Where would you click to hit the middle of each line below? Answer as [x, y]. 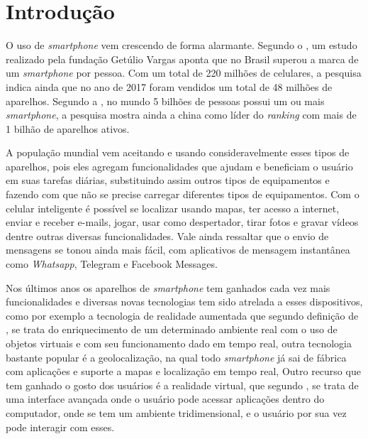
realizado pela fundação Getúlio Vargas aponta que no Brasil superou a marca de [182, 59]
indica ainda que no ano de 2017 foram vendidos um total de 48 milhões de [169, 86]
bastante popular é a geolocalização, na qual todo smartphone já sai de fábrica [176, 357]
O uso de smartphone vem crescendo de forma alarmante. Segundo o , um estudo [182, 45]
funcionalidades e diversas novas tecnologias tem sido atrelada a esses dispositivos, [184, 302]
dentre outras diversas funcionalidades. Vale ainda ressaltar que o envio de [167, 235]
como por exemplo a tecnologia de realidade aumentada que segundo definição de [182, 315]
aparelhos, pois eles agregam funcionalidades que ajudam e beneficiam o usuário [179, 166]
